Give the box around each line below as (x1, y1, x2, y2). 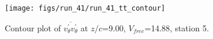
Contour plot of (5, 21, 61, 34)
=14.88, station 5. (145, 21, 209, 34)
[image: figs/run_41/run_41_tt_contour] (5, 4, 166, 12)
